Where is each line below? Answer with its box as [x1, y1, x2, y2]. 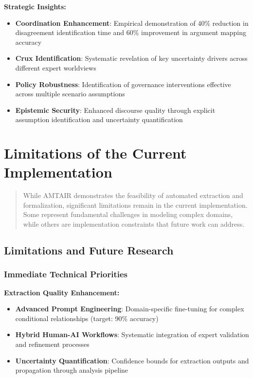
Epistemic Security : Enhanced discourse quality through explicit [15, 105, 216, 115]
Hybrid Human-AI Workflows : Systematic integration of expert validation [15, 329, 249, 340]
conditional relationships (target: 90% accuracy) [15, 313, 159, 323]
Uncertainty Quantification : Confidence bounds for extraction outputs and [15, 355, 249, 365]
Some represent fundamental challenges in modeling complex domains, [23, 209, 233, 219]
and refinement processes [15, 339, 90, 349]
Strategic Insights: [4, 1, 66, 11]
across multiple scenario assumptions [15, 89, 125, 99]
